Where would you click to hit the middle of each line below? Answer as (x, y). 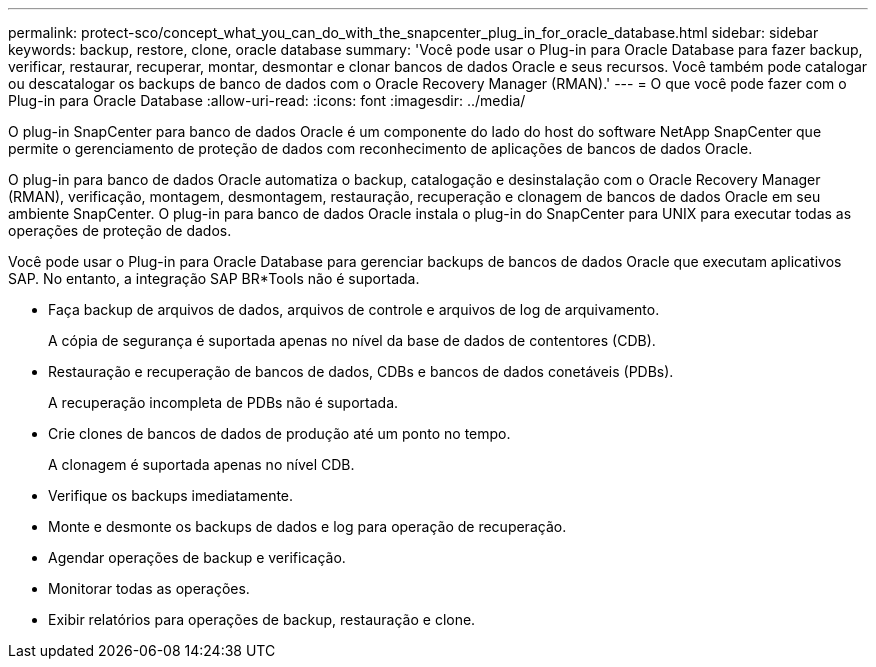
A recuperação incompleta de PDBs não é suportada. (223, 402)
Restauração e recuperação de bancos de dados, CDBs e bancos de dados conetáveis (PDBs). (361, 371)
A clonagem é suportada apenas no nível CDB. (201, 464)
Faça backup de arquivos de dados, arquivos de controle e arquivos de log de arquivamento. (354, 309)
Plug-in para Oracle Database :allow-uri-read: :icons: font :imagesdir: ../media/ (267, 100)
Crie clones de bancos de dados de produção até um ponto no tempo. (279, 433)
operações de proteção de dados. (120, 230)
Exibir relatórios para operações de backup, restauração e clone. (262, 619)
